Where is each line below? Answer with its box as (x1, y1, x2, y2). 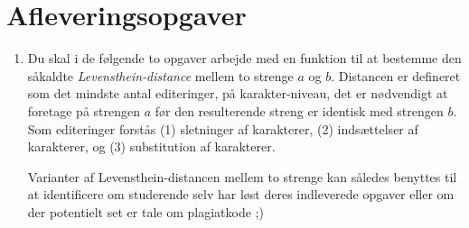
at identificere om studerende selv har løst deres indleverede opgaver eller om (27, 185, 455, 204)
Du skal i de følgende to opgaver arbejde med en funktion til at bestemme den (27, 49, 462, 68)
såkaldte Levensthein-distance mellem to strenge (27, 66, 294, 85)
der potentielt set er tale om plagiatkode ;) (27, 202, 264, 221)
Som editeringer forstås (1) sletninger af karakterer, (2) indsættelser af (27, 119, 418, 138)
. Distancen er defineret (331, 66, 461, 85)
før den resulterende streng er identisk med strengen (155, 101, 444, 120)
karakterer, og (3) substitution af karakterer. (27, 137, 276, 156)
